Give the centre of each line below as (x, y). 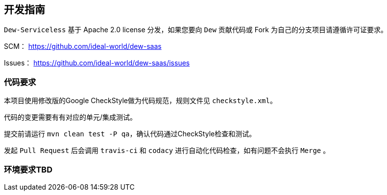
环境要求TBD (28, 169)
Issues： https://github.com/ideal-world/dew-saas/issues (97, 63)
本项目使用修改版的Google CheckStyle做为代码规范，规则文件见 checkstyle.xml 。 (140, 101)
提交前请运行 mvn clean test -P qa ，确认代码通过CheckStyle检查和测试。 (130, 134)
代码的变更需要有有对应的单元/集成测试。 (71, 117)
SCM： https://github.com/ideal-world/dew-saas (83, 46)
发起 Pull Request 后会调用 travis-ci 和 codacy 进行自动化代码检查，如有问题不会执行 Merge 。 (167, 151)
